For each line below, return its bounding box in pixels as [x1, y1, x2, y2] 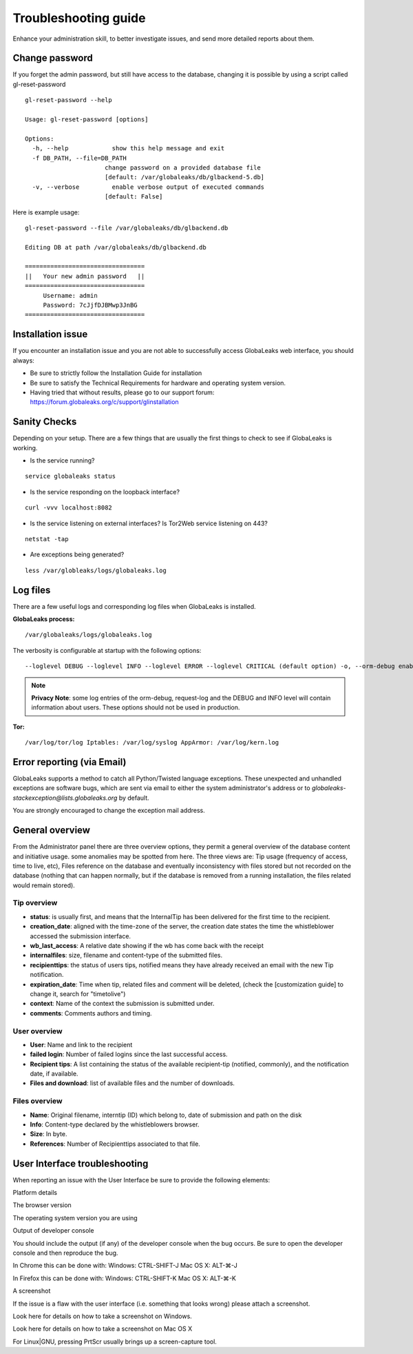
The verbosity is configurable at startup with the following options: [12, 646, 202, 654]
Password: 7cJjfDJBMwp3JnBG [43, 301, 138, 310]
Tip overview [12, 898, 58, 908]
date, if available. [30, 1069, 78, 1078]
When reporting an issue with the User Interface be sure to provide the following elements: [12, 1175, 271, 1184]
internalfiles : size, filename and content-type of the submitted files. [30, 951, 223, 960]
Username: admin [43, 292, 98, 299]
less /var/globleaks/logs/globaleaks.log [25, 566, 167, 574]
